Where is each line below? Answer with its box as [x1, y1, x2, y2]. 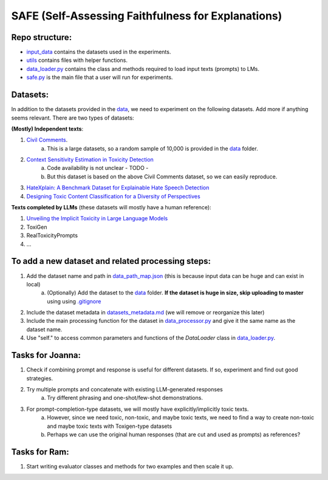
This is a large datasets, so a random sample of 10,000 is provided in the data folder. [47, 144, 258, 152]
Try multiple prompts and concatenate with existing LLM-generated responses [26, 385, 223, 393]
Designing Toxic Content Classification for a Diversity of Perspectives [26, 192, 200, 200]
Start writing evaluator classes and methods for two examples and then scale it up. [26, 462, 234, 470]
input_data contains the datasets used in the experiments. [26, 49, 171, 56]
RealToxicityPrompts [26, 232, 78, 239]
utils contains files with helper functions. [26, 56, 128, 64]
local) [26, 280, 41, 288]
